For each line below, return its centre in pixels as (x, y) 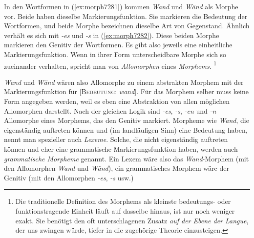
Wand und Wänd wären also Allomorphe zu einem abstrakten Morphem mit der (124, 82)
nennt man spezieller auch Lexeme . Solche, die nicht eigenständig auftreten (116, 139)
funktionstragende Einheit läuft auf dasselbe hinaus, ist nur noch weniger (125, 210)
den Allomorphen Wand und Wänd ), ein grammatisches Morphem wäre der (116, 168)
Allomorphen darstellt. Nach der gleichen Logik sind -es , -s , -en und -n (110, 110)
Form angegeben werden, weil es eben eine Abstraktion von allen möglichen (117, 101)
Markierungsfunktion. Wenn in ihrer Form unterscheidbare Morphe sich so (115, 54)
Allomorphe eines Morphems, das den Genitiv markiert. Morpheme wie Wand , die (127, 120)
